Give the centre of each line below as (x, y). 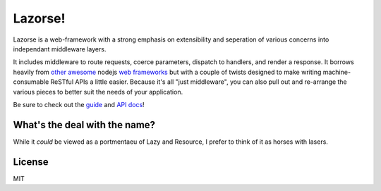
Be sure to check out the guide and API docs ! (79, 104)
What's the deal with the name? (84, 124)
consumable (31, 82)
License (31, 162)
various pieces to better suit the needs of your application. (98, 92)
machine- (337, 72)
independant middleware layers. (60, 49)
